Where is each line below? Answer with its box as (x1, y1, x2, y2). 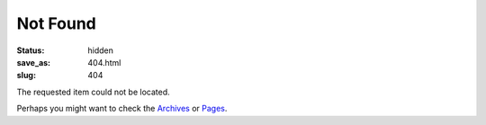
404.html (87, 57, 121, 67)
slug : (16, 70, 36, 81)
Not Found (16, 13, 96, 33)
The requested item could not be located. (16, 86, 170, 97)
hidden (87, 45, 114, 56)
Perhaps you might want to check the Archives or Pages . (16, 103, 228, 114)
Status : (16, 45, 45, 56)
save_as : (16, 57, 51, 67)
